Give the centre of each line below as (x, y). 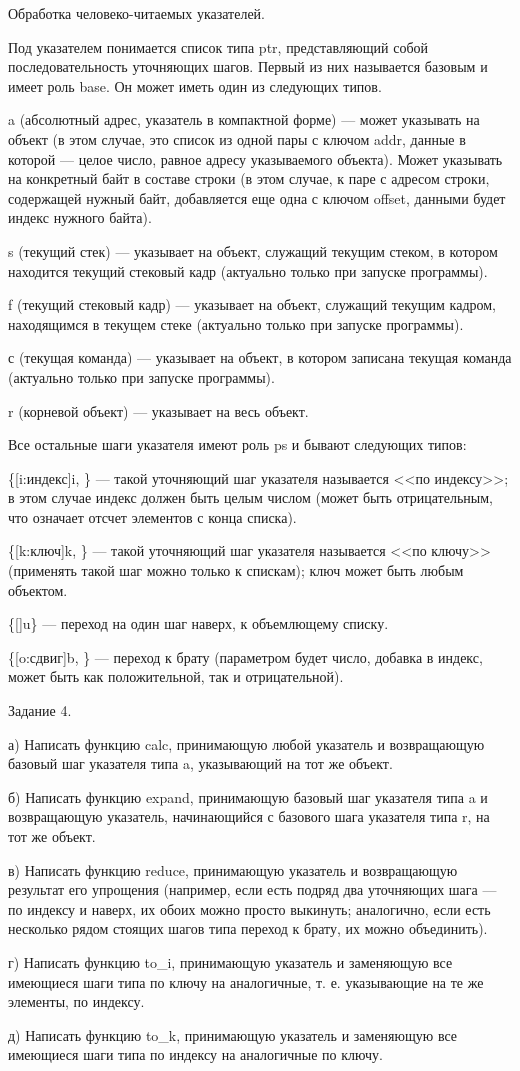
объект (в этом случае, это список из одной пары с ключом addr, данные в (237, 138)
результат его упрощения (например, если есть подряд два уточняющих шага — (252, 889)
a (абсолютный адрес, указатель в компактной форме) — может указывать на (244, 119)
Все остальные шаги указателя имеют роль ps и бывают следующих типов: (237, 444)
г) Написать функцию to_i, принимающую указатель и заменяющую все (230, 961)
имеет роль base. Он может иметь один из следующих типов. (195, 85)
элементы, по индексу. (76, 1001)
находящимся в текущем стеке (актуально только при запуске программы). (236, 323)
